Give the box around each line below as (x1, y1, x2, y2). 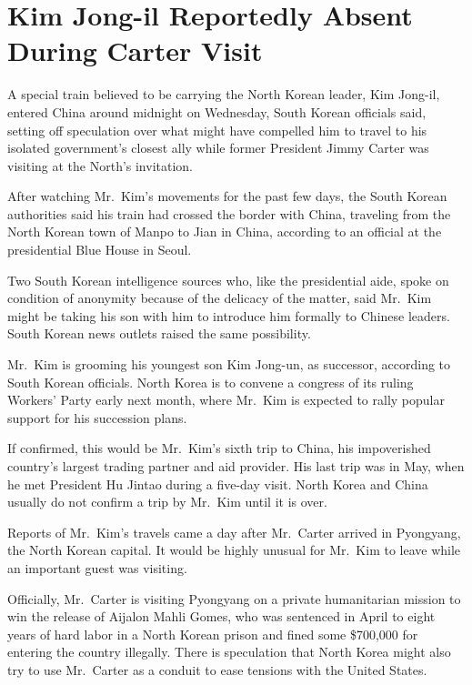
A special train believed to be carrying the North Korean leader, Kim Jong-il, (7, 85, 440, 104)
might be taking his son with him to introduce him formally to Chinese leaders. (7, 306, 450, 325)
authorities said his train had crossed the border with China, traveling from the (7, 204, 451, 223)
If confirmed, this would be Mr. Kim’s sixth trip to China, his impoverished (7, 438, 431, 458)
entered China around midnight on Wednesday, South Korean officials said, (7, 102, 427, 121)
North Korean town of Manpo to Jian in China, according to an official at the (7, 222, 442, 241)
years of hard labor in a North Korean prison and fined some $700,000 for (7, 624, 418, 643)
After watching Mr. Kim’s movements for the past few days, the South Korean (7, 186, 447, 206)
